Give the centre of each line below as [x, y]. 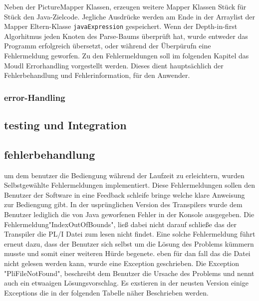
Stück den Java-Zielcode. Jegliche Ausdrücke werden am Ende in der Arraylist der [130, 16]
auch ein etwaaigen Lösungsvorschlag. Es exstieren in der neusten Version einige [126, 283]
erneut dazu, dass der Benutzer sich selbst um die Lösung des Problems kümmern [129, 243]
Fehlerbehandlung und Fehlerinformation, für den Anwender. [97, 75]
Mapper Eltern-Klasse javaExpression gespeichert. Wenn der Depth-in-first [121, 26]
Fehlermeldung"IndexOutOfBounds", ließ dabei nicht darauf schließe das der [120, 224]
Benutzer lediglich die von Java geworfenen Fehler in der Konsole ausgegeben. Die [129, 214]
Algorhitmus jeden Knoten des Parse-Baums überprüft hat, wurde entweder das [126, 36]
